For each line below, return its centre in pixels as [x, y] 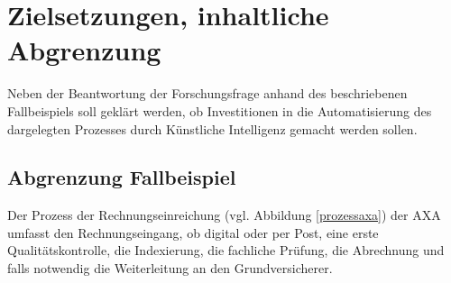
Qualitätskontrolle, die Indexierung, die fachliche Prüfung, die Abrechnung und [226, 250]
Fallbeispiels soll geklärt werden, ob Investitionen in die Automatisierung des [220, 110]
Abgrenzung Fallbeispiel [122, 177]
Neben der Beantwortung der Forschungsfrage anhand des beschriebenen [207, 93]
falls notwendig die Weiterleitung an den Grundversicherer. [170, 268]
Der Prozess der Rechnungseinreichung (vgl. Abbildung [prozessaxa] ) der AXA [224, 215]
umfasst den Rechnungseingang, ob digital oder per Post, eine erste [193, 232]
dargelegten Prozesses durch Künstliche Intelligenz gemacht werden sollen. [212, 128]
